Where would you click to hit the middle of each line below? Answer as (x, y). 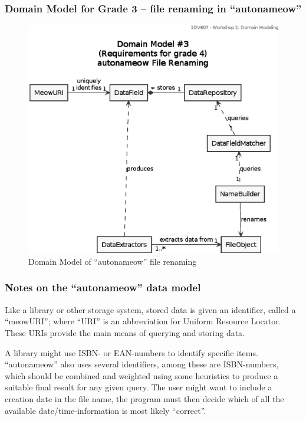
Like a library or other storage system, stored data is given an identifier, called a (150, 309)
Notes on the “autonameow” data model (103, 287)
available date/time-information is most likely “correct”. (106, 410)
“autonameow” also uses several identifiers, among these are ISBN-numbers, (142, 364)
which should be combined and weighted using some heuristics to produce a (142, 375)
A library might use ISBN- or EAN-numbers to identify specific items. (131, 352)
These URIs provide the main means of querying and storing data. (125, 332)
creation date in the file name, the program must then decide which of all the (144, 398)
